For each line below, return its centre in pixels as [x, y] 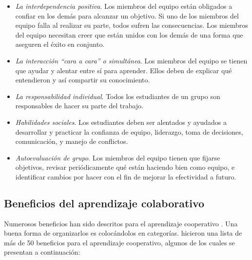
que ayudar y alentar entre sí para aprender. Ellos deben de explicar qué [124, 70]
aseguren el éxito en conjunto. [60, 44]
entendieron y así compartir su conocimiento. [83, 80]
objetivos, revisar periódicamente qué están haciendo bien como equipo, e [125, 167]
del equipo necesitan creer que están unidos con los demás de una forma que [129, 34]
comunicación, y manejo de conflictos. [72, 141]
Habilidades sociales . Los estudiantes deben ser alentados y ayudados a [121, 122]
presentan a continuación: [42, 252]
